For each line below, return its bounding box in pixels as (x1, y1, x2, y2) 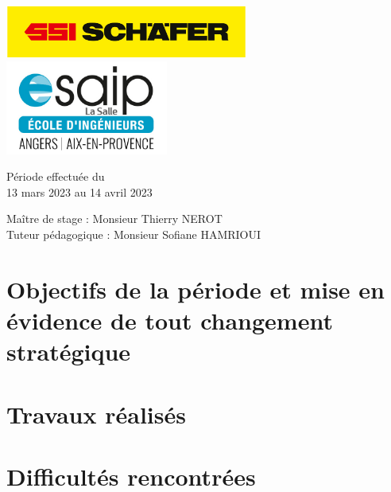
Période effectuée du (6, 168, 105, 185)
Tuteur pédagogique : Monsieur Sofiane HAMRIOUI (6, 225, 261, 242)
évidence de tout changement (6, 303, 333, 336)
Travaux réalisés (6, 397, 186, 430)
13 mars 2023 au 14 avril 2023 (6, 183, 153, 200)
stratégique (6, 335, 131, 368)
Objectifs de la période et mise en (6, 272, 385, 305)
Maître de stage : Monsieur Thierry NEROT (6, 210, 223, 227)
